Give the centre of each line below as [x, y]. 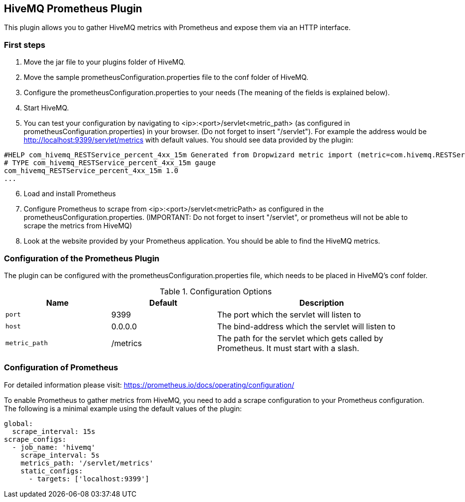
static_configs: [52, 471]
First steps [25, 45]
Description [322, 303]
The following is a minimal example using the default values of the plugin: [123, 408]
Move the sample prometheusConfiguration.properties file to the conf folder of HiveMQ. [166, 77]
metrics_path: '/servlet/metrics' [87, 463]
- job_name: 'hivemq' [54, 447]
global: [19, 423]
